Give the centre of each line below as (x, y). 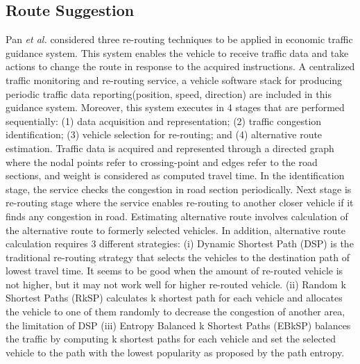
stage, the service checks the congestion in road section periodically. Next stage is (179, 189)
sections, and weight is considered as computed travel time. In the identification (175, 175)
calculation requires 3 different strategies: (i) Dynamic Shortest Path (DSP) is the (180, 243)
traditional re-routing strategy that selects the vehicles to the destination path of (178, 257)
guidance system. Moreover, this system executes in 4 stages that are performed (175, 107)
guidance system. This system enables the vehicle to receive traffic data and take (177, 52)
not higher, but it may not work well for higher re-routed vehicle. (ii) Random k (176, 284)
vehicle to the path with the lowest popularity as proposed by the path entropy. (175, 352)
